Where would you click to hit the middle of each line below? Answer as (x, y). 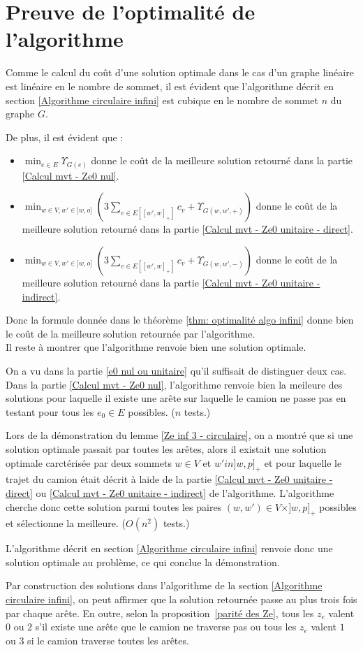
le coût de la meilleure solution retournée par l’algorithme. (131, 333)
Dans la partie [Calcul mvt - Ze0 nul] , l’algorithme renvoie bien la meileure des (174, 384)
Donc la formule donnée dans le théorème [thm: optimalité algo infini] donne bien (180, 320)
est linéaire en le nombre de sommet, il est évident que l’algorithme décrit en (170, 86)
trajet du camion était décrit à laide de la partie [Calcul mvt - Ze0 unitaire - (169, 479)
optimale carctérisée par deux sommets (89, 462)
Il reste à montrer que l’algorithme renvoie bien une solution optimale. (156, 347)
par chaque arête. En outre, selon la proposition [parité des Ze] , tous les (160, 613)
